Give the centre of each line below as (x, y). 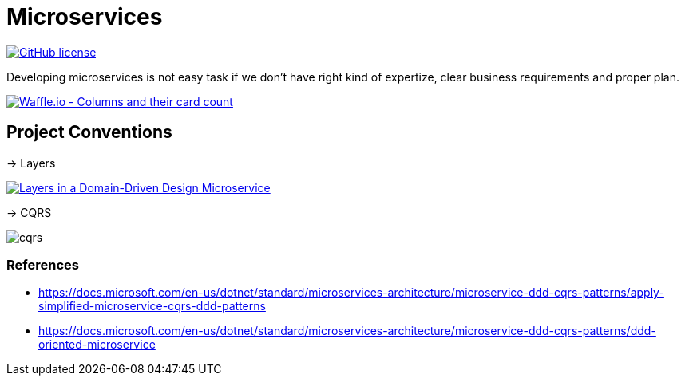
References (43, 264)
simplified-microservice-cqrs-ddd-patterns (152, 306)
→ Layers (31, 163)
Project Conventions (89, 132)
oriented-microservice (97, 345)
